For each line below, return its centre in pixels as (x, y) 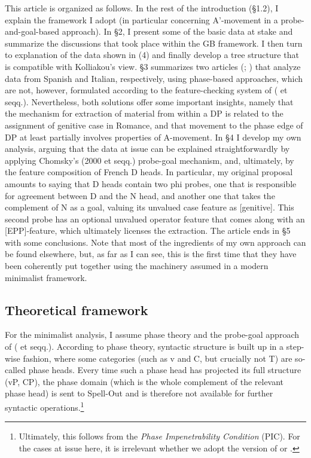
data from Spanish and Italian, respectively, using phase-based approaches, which (154, 78)
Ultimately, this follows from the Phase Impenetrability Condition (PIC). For (159, 436)
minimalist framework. (46, 277)
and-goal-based (32, 31)
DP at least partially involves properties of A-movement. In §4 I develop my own (153, 137)
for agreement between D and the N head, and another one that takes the (140, 195)
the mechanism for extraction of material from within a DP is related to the (144, 113)
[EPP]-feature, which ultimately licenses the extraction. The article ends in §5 (148, 230)
